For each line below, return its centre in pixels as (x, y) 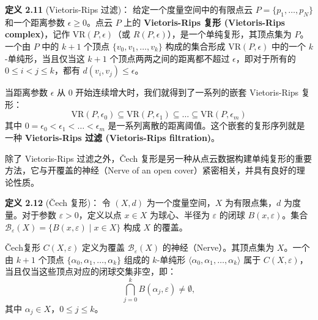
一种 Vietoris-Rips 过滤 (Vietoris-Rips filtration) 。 (113, 137)
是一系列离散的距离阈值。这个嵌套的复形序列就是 (206, 125)
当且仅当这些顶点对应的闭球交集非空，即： (91, 271)
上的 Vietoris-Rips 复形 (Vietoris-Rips (204, 22)
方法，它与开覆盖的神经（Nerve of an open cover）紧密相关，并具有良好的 (151, 170)
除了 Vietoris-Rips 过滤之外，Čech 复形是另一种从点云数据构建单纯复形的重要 (159, 158)
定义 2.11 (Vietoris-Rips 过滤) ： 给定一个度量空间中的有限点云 (129, 9)
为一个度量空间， (181, 203)
